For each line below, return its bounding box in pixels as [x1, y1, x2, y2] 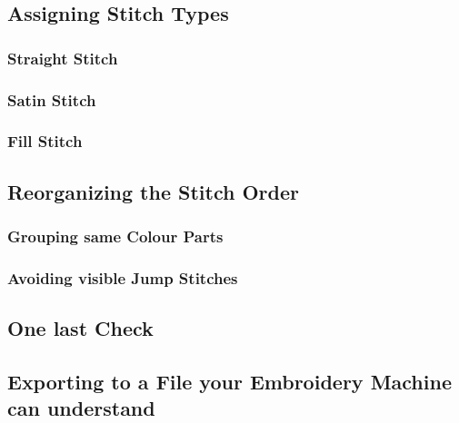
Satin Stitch [7, 88, 96, 111]
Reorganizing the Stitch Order [7, 177, 299, 205]
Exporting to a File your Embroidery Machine [7, 367, 452, 395]
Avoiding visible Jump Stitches [7, 266, 238, 289]
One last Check [7, 314, 154, 342]
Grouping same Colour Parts [7, 225, 224, 248]
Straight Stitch [7, 46, 118, 69]
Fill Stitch [7, 130, 83, 152]
